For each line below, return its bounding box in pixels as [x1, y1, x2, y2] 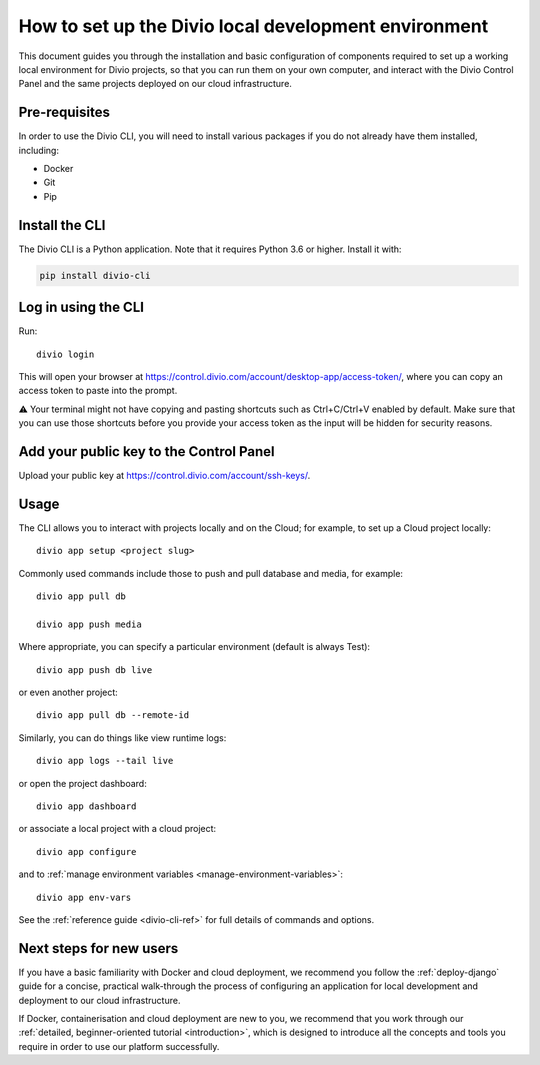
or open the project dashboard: [18, 777, 147, 789]
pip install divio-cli [39, 270, 151, 281]
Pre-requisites [18, 104, 110, 121]
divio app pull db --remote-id [36, 710, 190, 721]
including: [18, 144, 60, 156]
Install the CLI [18, 216, 106, 234]
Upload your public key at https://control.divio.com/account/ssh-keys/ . [18, 470, 311, 482]
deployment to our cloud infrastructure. [18, 994, 181, 1006]
